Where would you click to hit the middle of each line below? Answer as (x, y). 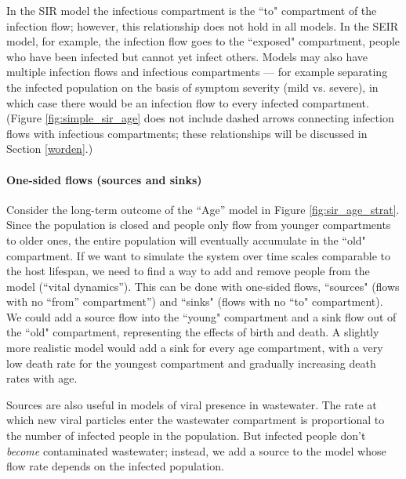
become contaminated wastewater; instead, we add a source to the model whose (196, 450)
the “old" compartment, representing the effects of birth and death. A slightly (193, 332)
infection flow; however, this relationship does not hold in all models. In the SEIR (203, 25)
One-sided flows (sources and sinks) (104, 179)
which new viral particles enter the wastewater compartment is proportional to (196, 420)
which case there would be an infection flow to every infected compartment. (188, 102)
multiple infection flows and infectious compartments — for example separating (197, 72)
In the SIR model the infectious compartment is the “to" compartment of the (192, 10)
